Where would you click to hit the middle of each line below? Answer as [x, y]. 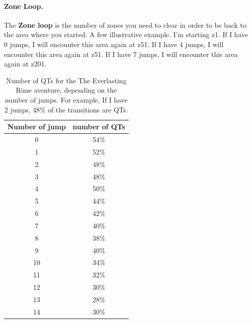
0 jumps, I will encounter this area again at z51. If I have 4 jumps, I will [114, 44]
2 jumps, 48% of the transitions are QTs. [66, 109]
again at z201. [25, 64]
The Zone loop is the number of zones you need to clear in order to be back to [125, 25]
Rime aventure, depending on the [66, 90]
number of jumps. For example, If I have [66, 99]
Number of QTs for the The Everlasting [66, 80]
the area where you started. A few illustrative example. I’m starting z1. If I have [126, 34]
